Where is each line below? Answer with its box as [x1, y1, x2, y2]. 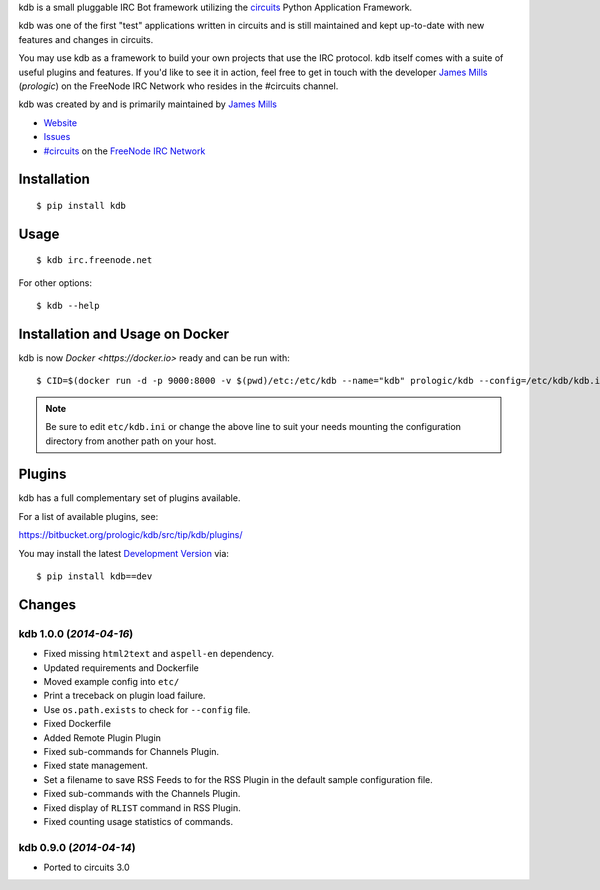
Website [43, 116, 78, 129]
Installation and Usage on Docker [18, 325, 230, 342]
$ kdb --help [36, 300, 100, 312]
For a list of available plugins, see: [18, 510, 159, 522]
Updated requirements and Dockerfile [43, 661, 199, 674]
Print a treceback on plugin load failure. [43, 690, 206, 702]
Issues [43, 131, 71, 143]
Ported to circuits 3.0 [43, 861, 130, 874]
